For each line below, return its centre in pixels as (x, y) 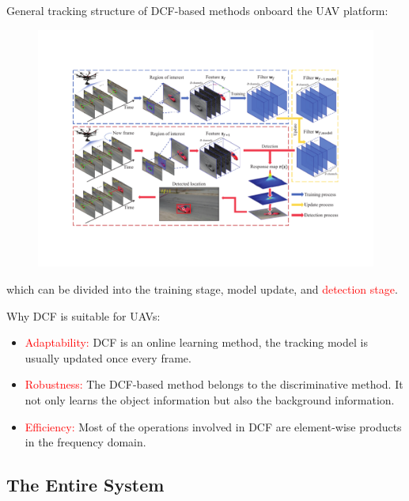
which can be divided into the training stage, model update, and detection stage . (202, 288)
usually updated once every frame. (108, 357)
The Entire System (85, 485)
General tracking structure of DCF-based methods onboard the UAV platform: (197, 10)
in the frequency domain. (85, 442)
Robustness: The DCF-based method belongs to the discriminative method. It (214, 384)
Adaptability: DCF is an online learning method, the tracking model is (196, 342)
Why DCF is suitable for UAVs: (83, 315)
